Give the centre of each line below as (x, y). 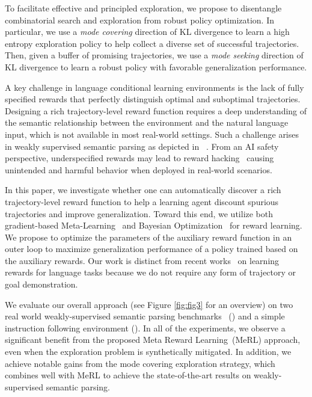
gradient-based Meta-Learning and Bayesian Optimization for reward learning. (154, 225)
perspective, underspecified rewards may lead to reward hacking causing (139, 158)
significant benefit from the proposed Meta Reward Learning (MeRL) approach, (153, 340)
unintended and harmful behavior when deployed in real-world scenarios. (139, 169)
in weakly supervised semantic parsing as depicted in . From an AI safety (142, 146)
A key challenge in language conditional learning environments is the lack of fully (154, 87)
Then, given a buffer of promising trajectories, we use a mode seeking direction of (154, 55)
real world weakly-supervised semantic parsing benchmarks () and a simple (145, 316)
